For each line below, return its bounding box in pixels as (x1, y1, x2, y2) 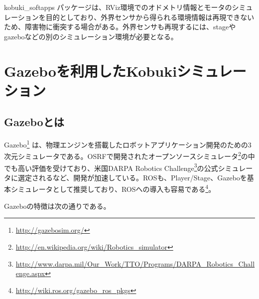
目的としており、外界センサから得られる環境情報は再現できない (45, 11, 255, 22)
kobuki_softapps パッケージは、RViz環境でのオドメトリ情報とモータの (4, 2, 232, 12)
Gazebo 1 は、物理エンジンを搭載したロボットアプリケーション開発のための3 (4, 138, 252, 149)
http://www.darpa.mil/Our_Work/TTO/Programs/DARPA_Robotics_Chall (15, 258, 255, 269)
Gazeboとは (4, 114, 64, 130)
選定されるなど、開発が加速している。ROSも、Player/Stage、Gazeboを (17, 172, 247, 182)
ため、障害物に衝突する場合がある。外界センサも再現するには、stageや (4, 21, 236, 32)
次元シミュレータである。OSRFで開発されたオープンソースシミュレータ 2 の (4, 149, 248, 161)
